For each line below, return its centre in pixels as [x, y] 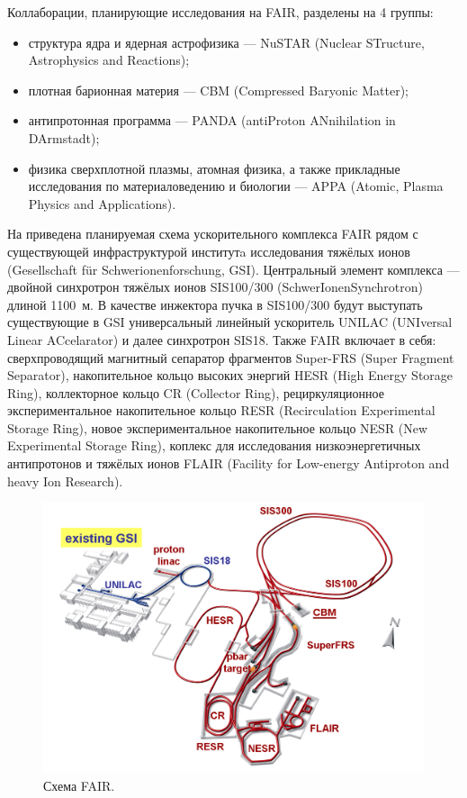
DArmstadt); [64, 137]
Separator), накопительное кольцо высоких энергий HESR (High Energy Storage [230, 375]
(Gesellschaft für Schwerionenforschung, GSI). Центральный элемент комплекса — [233, 269]
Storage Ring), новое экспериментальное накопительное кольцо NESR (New [218, 427]
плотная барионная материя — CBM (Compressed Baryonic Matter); [218, 90]
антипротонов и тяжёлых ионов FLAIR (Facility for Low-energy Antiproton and [229, 463]
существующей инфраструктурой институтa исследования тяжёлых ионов [209, 251]
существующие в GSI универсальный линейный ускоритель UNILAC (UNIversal [230, 322]
